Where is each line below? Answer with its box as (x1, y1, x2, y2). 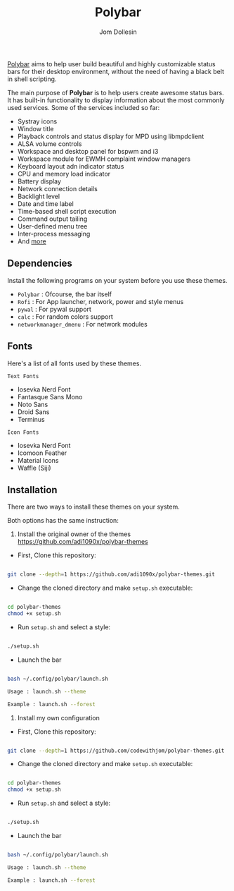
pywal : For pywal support (17, 305, 91, 313)
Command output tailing (17, 214, 88, 223)
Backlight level (17, 192, 60, 200)
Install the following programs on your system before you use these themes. (7, 276, 228, 284)
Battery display (17, 177, 62, 186)
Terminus (17, 415, 45, 423)
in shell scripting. (7, 75, 57, 83)
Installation (7, 484, 58, 496)
